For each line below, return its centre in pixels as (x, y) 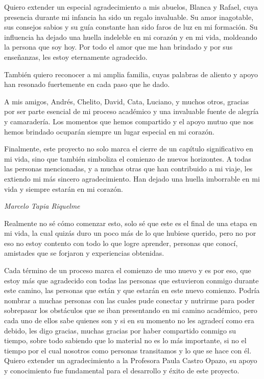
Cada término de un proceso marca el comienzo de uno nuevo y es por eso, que (128, 270)
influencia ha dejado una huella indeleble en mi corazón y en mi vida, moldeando (131, 37)
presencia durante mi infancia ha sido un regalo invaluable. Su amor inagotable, (129, 17)
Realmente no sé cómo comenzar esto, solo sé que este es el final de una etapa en (131, 223)
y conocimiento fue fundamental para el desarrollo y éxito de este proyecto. (122, 370)
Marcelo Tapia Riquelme (42, 206)
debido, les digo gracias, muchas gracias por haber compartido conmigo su (120, 330)
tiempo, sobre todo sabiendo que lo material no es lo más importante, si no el (125, 340)
